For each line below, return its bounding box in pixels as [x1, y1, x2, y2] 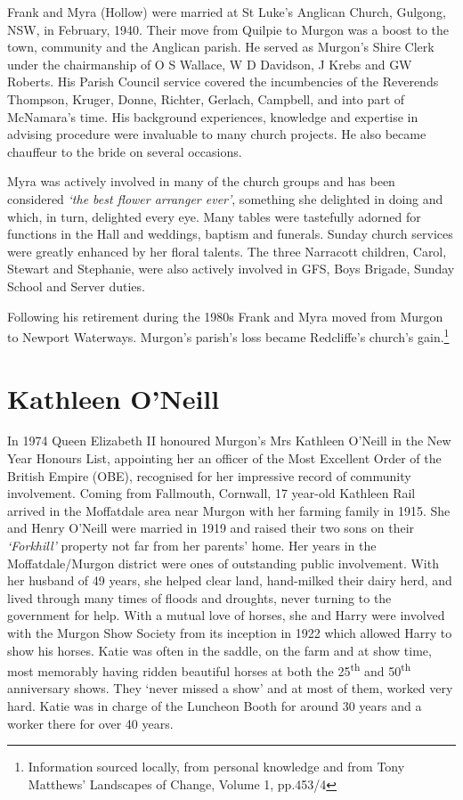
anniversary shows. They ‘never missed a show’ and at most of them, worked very [7, 679, 453, 698]
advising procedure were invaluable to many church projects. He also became [7, 125, 426, 143]
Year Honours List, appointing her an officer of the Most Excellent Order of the [7, 449, 442, 468]
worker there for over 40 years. [7, 714, 174, 732]
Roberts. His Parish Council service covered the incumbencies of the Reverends [7, 72, 439, 91]
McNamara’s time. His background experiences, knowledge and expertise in [7, 107, 418, 126]
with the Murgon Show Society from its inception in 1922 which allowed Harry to [7, 624, 452, 641]
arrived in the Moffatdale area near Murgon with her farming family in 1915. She [7, 501, 451, 519]
